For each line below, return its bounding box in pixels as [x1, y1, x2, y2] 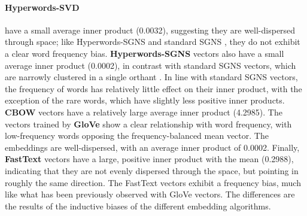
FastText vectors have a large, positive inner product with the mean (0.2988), [5, 153, 294, 165]
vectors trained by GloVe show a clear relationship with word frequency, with [5, 117, 292, 130]
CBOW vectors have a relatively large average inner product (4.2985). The [5, 105, 282, 118]
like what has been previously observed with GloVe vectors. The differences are [5, 188, 295, 200]
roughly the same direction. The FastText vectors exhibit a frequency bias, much [5, 176, 301, 188]
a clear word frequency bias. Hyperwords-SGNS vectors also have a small [5, 47, 284, 59]
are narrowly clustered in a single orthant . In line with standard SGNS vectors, [5, 71, 298, 83]
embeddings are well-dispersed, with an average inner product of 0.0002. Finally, [5, 141, 300, 153]
